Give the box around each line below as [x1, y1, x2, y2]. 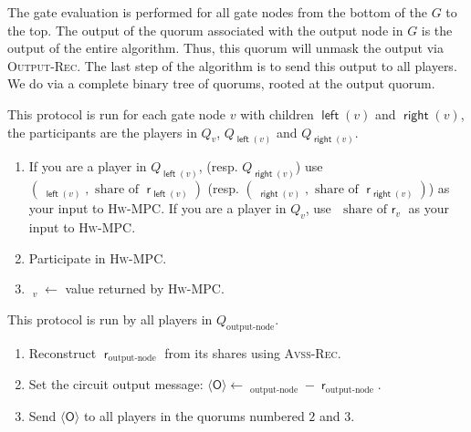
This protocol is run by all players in [7, 309, 213, 328]
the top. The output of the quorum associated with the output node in [7, 20, 403, 39]
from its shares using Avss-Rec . [164, 343, 341, 362]
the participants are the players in [7, 122, 197, 141]
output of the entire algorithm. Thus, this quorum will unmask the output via [7, 38, 444, 57]
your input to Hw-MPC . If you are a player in [28, 199, 287, 218]
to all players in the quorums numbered [83, 406, 305, 425]
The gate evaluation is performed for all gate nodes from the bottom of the [7, 3, 427, 21]
